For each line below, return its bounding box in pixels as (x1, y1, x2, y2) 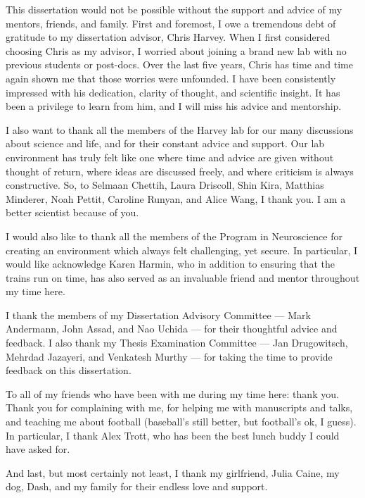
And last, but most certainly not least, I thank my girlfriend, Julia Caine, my (6, 465, 340, 480)
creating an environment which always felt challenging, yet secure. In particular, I (6, 242, 358, 257)
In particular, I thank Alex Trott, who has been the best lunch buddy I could (6, 428, 340, 442)
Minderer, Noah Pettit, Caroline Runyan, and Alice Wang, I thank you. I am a (6, 191, 346, 206)
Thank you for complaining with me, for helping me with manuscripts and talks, (6, 400, 353, 415)
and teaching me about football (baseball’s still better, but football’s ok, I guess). (6, 414, 357, 429)
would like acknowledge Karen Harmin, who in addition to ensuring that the (6, 256, 335, 271)
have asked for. (6, 442, 70, 456)
